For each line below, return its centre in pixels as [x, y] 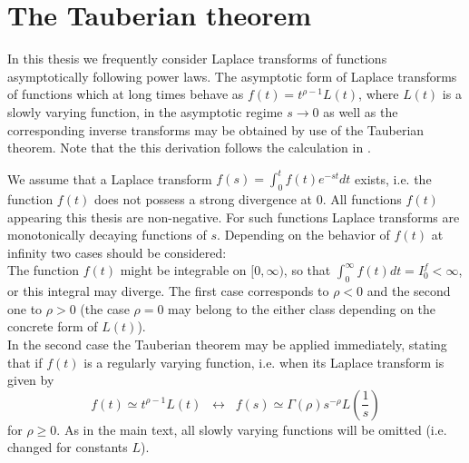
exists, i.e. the [393, 178]
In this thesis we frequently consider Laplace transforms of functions [197, 59]
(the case [105, 308]
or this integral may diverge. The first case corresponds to [168, 291]
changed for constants [68, 447]
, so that [307, 270]
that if [25, 362]
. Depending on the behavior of [303, 235]
